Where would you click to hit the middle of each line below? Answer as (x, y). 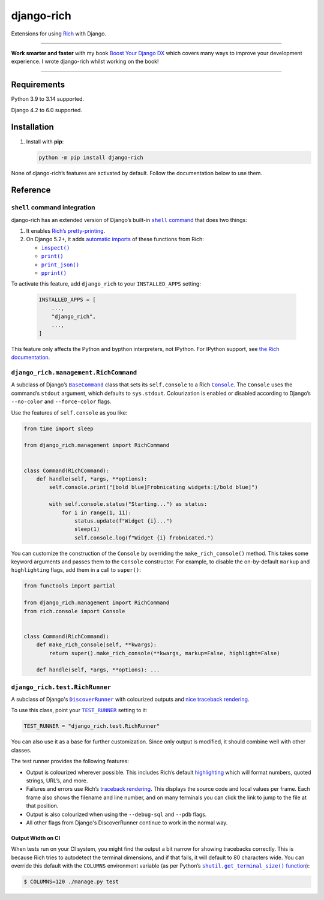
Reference (31, 190)
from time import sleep (59, 428)
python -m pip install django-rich (91, 157)
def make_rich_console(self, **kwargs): (97, 645)
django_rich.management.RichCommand (74, 373)
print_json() (60, 265)
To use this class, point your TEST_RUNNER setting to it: (79, 710)
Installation (32, 127)
